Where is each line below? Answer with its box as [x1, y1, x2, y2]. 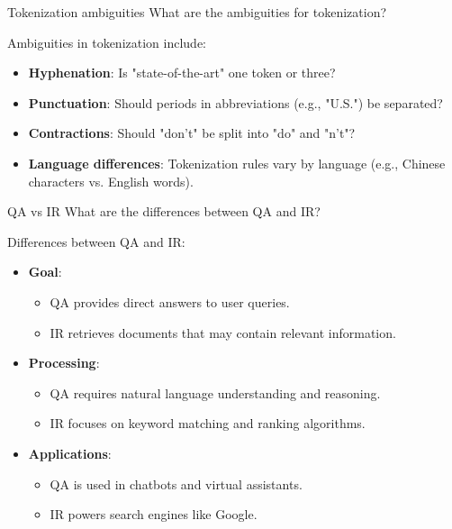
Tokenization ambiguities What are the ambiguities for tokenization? [7, 3, 387, 21]
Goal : [28, 262, 62, 281]
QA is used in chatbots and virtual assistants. [50, 474, 303, 493]
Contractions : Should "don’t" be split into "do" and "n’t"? [28, 123, 356, 142]
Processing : [28, 353, 100, 372]
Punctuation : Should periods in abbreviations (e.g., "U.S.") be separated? [28, 93, 443, 112]
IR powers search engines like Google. [50, 505, 258, 524]
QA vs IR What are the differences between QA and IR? [7, 202, 321, 221]
